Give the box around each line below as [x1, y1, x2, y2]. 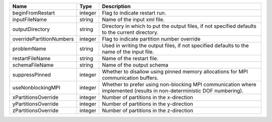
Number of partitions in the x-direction [102, 94, 193, 100]
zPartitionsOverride [12, 107, 59, 114]
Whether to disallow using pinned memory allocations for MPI [102, 68, 248, 75]
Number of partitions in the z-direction [102, 107, 193, 114]
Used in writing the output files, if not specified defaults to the [102, 42, 249, 49]
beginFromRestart [12, 10, 55, 16]
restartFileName [12, 55, 50, 62]
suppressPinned [12, 71, 51, 78]
